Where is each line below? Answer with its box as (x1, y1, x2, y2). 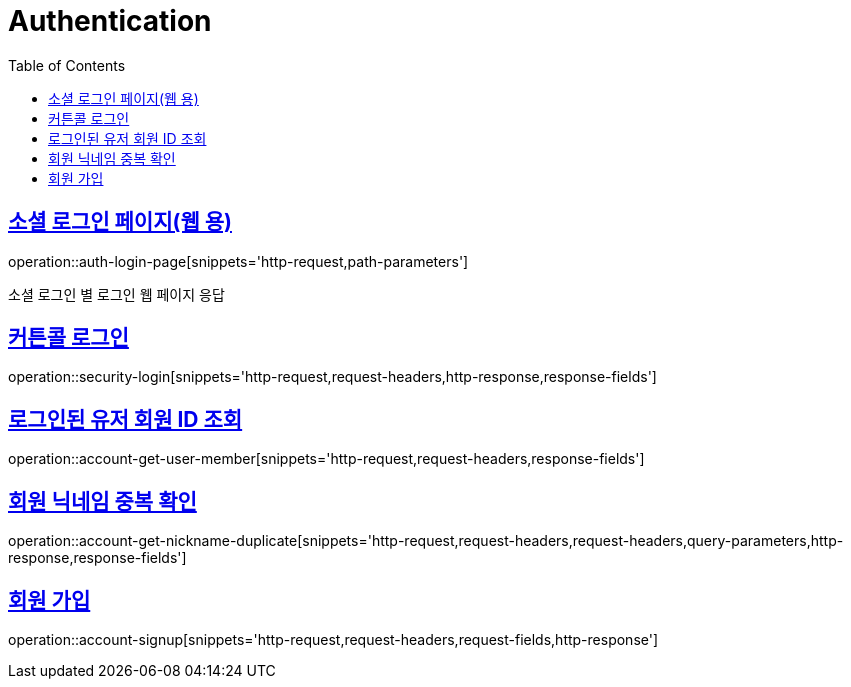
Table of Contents (8, 56, 126, 74)
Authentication (8, 4, 212, 38)
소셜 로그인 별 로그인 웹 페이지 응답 (8, 285, 225, 303)
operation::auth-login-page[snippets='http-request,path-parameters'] (8, 252, 469, 270)
